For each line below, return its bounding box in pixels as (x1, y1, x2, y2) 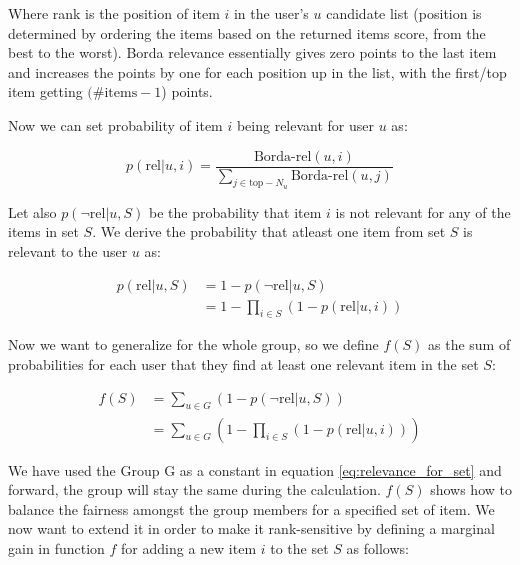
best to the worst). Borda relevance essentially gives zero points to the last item (8, 42, 497, 63)
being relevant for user (236, 114, 375, 135)
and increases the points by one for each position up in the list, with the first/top (8, 61, 507, 82)
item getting (8, 81, 83, 102)
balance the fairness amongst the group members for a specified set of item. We (8, 498, 495, 519)
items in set (8, 221, 79, 242)
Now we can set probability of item (8, 114, 223, 135)
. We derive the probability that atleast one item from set (92, 221, 446, 242)
